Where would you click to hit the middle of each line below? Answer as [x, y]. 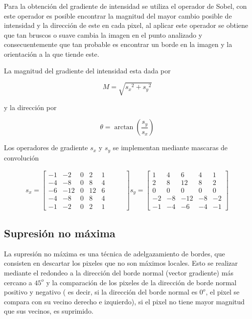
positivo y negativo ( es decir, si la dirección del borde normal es [101, 292]
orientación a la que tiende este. [52, 54]
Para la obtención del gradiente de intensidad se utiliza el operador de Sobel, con [126, 6]
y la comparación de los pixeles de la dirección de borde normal [141, 282]
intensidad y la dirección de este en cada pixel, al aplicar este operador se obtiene [126, 25]
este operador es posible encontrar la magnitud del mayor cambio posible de [118, 15]
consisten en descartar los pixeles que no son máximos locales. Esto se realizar [121, 263]
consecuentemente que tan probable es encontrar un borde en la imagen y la [118, 44]
